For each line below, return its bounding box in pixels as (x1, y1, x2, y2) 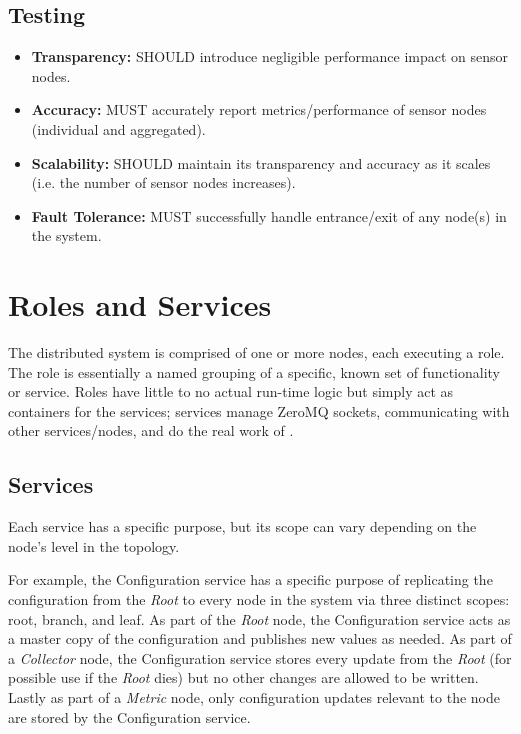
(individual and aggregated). (31, 118, 206, 139)
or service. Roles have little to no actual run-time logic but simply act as (8, 381, 454, 402)
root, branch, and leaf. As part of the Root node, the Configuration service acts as (8, 608, 511, 629)
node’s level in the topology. (8, 535, 180, 556)
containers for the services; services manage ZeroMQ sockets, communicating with (8, 400, 510, 421)
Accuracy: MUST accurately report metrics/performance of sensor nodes (31, 99, 487, 120)
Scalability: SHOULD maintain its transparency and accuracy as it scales (31, 152, 491, 173)
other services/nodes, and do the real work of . (8, 420, 294, 441)
